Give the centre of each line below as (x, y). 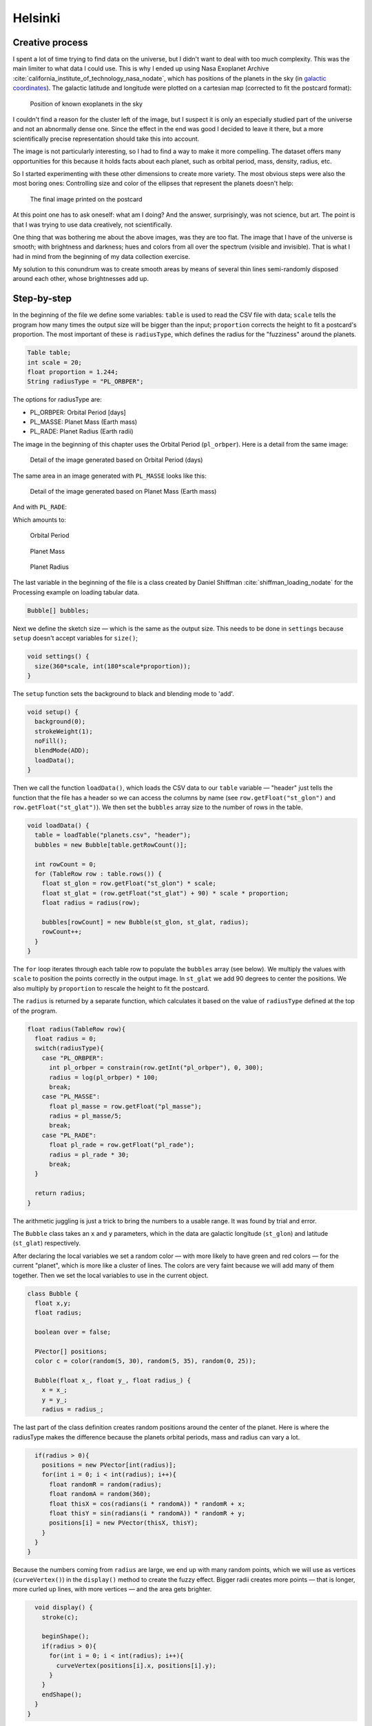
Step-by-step (42, 299)
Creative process (51, 42)
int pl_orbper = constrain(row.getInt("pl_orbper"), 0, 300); (156, 1068)
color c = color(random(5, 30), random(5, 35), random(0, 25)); (145, 1361)
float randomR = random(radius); (105, 1484)
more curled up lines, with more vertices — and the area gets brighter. (112, 1589)
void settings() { (58, 657)
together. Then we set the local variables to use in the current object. (111, 1275)
